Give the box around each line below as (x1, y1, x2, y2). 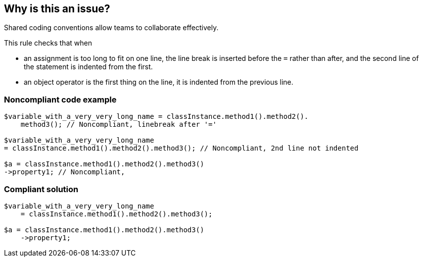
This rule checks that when (4, 39, 92, 48)
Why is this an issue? (4, 2, 110, 15)
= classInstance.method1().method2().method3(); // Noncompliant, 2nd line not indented (4, 144, 359, 153)
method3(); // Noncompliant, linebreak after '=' (20, 120, 217, 129)
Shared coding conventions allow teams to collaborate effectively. (4, 23, 219, 32)
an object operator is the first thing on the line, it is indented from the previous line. (24, 78, 293, 87)
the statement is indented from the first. (24, 62, 153, 71)
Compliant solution (4, 184, 79, 194)
